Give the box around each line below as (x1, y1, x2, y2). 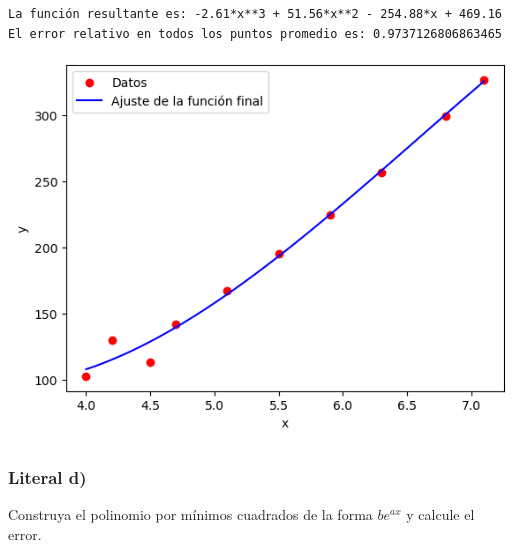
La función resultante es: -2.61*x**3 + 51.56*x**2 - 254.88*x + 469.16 (8, 7, 502, 21)
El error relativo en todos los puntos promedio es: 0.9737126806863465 (8, 26, 502, 41)
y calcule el (406, 504, 475, 525)
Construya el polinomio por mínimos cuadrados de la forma (8, 504, 373, 525)
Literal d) (8, 465, 87, 489)
